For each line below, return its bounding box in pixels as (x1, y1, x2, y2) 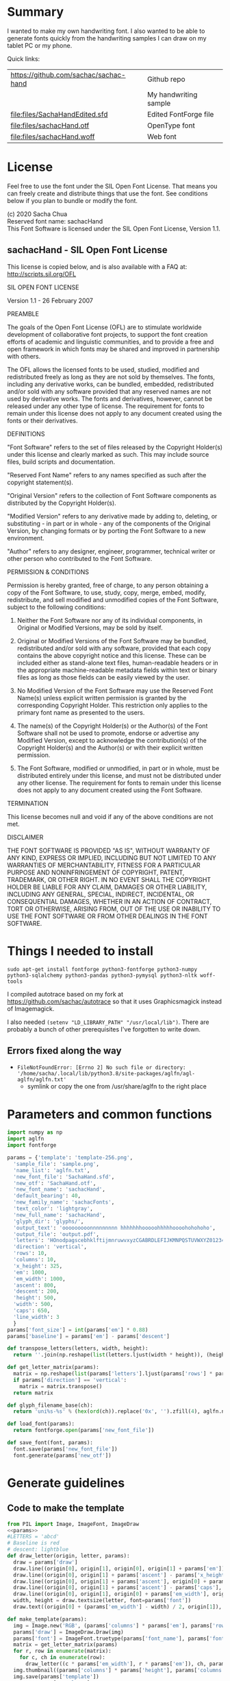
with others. (7, 352, 41, 360)
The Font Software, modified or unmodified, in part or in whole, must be (16, 764, 220, 772)
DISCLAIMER (7, 833, 44, 841)
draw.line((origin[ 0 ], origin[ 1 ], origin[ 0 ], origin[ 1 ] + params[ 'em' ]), (13, 1565, 228, 1572)
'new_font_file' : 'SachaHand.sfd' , (13, 1173, 115, 1180)
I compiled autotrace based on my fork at (7, 990, 123, 998)
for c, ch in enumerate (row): (19, 1654, 106, 1661)
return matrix (13, 1390, 53, 1396)
